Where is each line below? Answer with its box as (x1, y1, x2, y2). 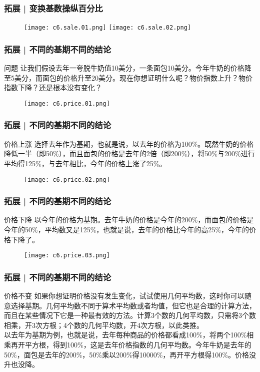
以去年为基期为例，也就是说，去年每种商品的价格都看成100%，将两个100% (4, 329, 247, 340)
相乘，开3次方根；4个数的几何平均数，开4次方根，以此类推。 (4, 319, 203, 330)
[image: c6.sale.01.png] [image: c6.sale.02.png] (24, 24, 191, 32)
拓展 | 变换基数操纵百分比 (4, 2, 103, 14)
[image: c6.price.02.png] (24, 176, 110, 183)
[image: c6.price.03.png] (24, 252, 110, 259)
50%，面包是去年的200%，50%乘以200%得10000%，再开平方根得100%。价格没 (4, 349, 256, 359)
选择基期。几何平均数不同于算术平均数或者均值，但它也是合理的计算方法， (10, 300, 256, 310)
